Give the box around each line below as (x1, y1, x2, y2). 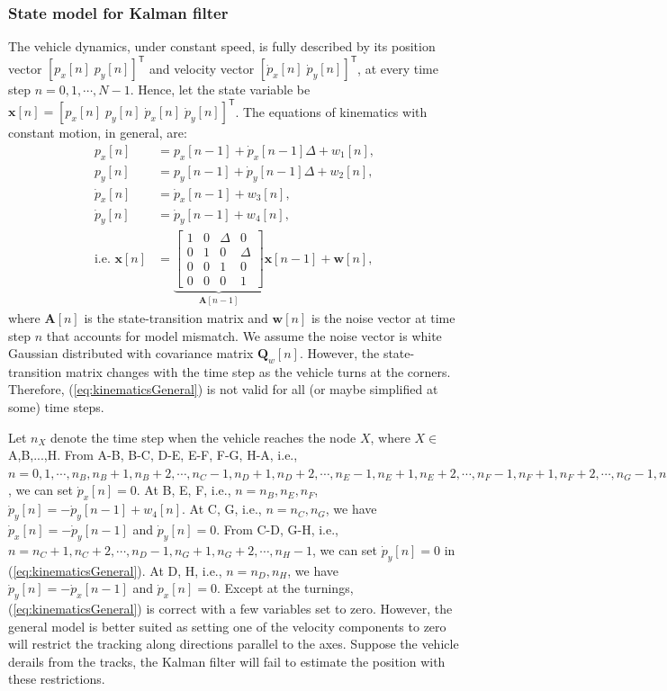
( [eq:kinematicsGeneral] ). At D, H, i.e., (8, 561, 222, 579)
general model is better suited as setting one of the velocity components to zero (8, 616, 446, 635)
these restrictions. (8, 669, 105, 688)
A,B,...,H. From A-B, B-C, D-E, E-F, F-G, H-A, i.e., (8, 445, 298, 464)
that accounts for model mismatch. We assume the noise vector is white (46, 326, 442, 345)
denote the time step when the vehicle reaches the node (50, 427, 356, 446)
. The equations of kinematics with (235, 102, 428, 121)
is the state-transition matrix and (84, 308, 268, 327)
